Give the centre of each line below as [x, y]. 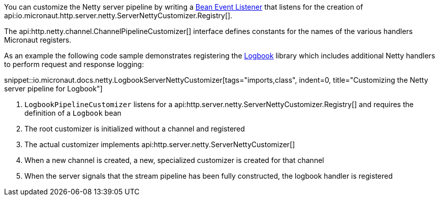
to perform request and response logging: [74, 64]
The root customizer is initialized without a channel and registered [135, 129]
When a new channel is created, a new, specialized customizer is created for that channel [174, 160]
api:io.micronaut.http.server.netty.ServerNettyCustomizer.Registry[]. [118, 15]
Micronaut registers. [38, 40]
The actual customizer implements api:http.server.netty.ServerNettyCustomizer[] [160, 144]
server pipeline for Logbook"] [53, 89]
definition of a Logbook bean [73, 113]
